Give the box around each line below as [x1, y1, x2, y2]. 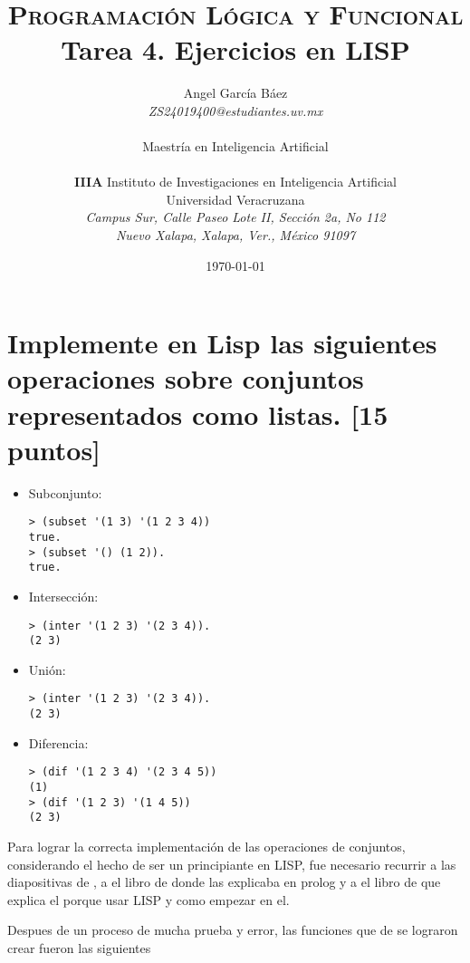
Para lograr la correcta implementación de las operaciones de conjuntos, [7, 837, 406, 855]
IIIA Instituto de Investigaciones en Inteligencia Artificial [74, 172, 397, 191]
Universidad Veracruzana [166, 189, 305, 208]
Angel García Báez [183, 83, 288, 102]
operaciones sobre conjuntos [7, 360, 364, 397]
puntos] [7, 430, 101, 467]
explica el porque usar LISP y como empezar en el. [7, 890, 290, 909]
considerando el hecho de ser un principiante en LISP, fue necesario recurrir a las [7, 854, 456, 873]
